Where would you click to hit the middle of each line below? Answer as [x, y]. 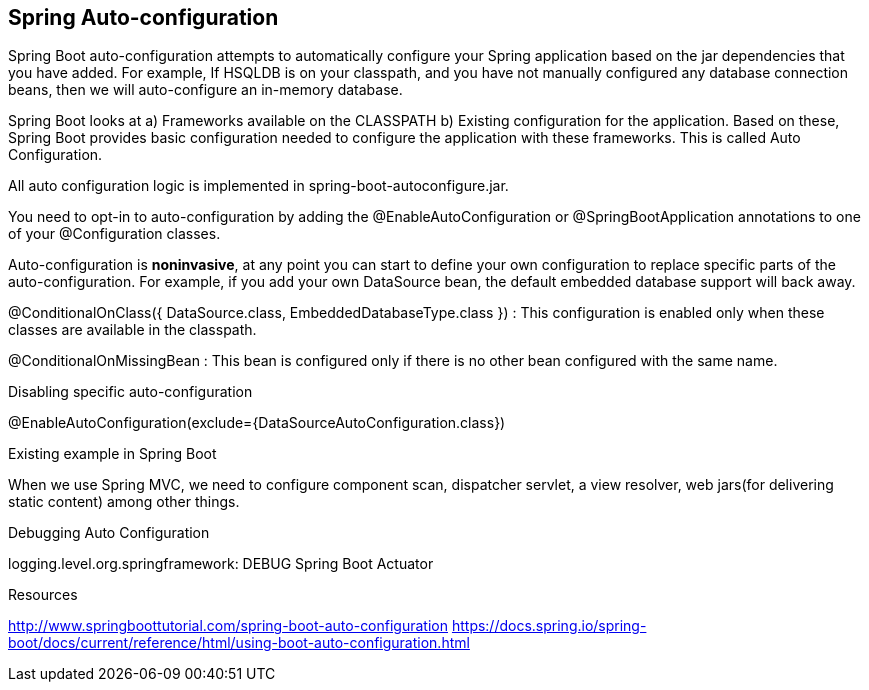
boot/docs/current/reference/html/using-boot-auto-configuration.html [239, 643]
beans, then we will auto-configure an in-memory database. [205, 90]
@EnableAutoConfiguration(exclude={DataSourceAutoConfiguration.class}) [257, 423]
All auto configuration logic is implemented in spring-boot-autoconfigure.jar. [258, 186]
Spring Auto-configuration [143, 17]
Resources [43, 595]
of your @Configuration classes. [114, 234]
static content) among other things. [124, 502]
